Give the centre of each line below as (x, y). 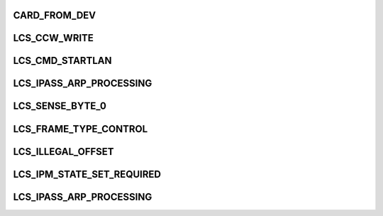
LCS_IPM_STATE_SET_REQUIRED (87, 174)
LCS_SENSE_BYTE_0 (60, 106)
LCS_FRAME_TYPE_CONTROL (81, 129)
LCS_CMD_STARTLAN (62, 61)
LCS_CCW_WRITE (53, 38)
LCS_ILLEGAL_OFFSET (63, 152)
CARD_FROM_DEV (55, 15)
